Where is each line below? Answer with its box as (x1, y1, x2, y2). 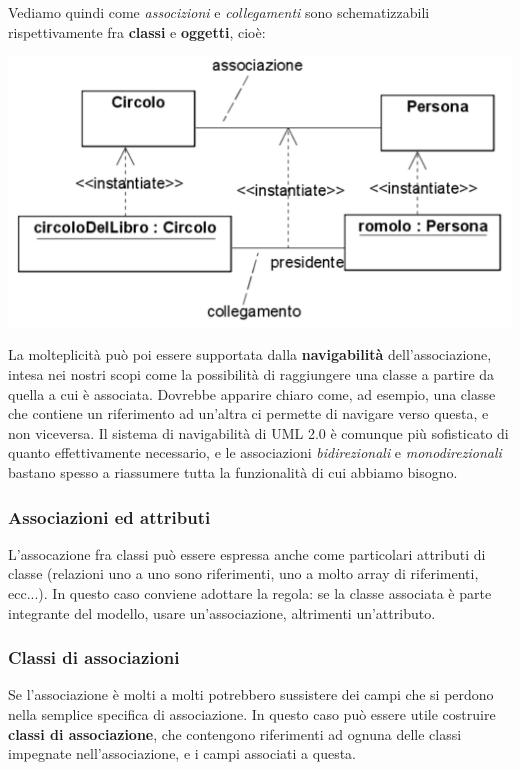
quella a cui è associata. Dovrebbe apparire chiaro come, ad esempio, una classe (8, 383, 496, 404)
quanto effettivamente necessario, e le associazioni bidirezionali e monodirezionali (8, 442, 502, 463)
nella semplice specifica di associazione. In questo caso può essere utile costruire (8, 704, 496, 725)
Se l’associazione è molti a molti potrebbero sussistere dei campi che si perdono (8, 684, 494, 705)
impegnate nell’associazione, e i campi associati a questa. (8, 743, 357, 764)
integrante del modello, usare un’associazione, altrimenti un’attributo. (8, 602, 436, 623)
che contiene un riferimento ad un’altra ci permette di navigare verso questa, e (8, 403, 489, 424)
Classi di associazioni (8, 645, 180, 670)
